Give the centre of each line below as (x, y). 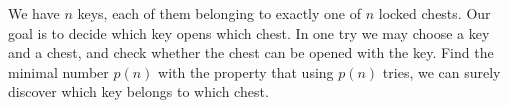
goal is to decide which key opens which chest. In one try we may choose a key (249, 32)
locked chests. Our (434, 13)
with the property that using (246, 71)
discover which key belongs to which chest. (138, 91)
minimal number (58, 71)
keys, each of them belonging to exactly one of (219, 13)
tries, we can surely (441, 71)
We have (34, 13)
